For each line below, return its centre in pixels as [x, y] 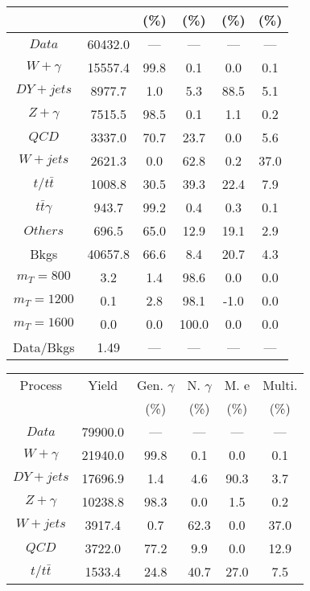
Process [41, 385]
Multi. [280, 385]
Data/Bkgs [44, 347]
